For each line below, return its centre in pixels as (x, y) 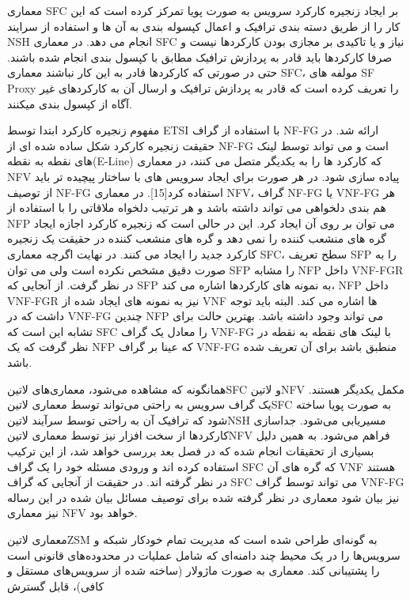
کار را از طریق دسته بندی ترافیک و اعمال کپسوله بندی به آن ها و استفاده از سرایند (204, 26)
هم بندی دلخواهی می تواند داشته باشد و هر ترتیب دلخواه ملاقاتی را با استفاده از (197, 208)
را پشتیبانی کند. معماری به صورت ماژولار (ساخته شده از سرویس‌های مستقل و (194, 570)
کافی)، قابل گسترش (56, 585)
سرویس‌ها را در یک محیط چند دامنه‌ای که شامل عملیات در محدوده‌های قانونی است (204, 555)
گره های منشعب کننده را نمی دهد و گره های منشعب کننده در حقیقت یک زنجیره (197, 238)
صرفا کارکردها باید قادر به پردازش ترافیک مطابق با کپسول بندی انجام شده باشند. (200, 57)
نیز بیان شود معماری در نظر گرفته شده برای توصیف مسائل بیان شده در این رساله (203, 497)
